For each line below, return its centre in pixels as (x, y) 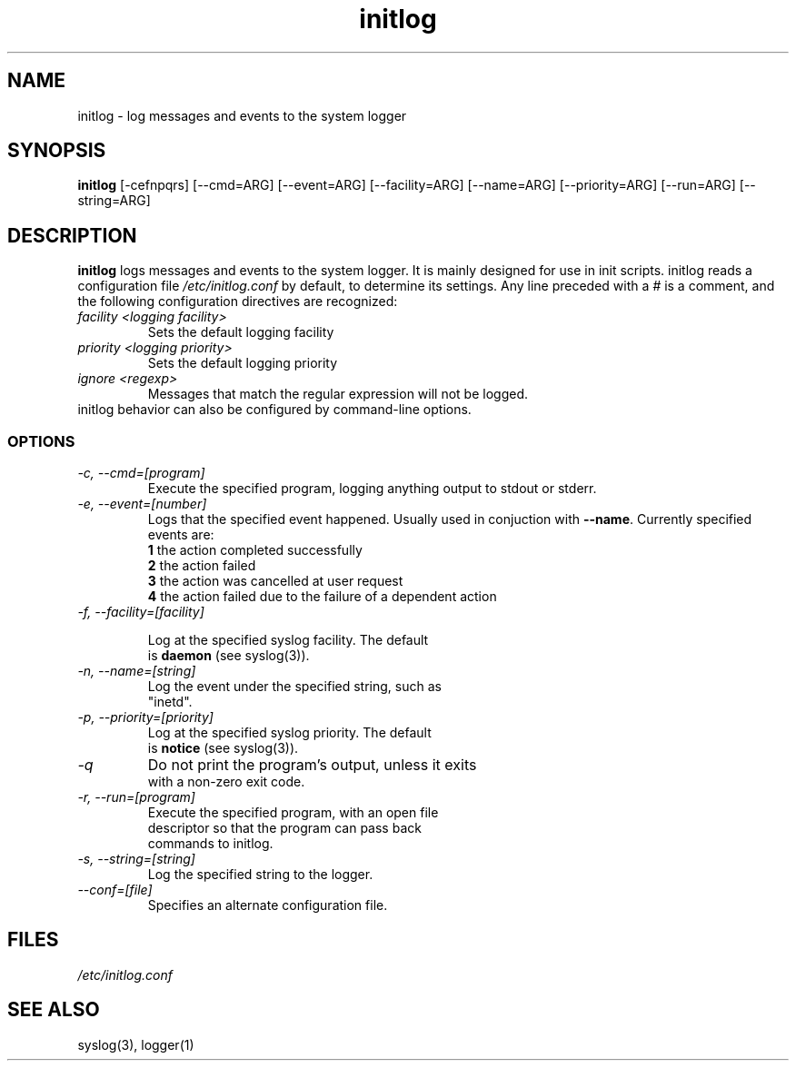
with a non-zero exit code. (226, 782)
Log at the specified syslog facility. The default (288, 640)
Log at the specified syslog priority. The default (289, 733)
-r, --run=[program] (136, 797)
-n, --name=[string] (137, 671)
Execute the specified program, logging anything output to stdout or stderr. (372, 489)
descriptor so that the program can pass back (284, 828)
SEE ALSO (54, 1010)
